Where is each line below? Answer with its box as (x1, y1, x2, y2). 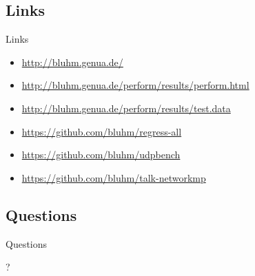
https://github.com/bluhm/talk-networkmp (21, 170, 206, 184)
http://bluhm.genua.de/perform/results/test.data (21, 100, 231, 115)
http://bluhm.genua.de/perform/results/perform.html (21, 78, 249, 92)
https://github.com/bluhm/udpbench (21, 147, 181, 162)
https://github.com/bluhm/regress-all (21, 124, 182, 138)
